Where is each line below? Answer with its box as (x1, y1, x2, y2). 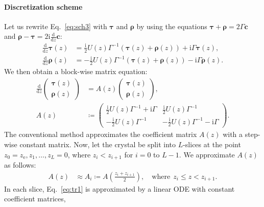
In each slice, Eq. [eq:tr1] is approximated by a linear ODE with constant (4, 183, 235, 194)
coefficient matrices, (4, 193, 66, 204)
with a (223, 129, 243, 140)
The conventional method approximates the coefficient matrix (4, 129, 197, 140)
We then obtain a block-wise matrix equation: (4, 65, 148, 76)
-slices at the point (183, 139, 241, 150)
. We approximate (179, 149, 235, 159)
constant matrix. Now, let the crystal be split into (19, 139, 176, 150)
